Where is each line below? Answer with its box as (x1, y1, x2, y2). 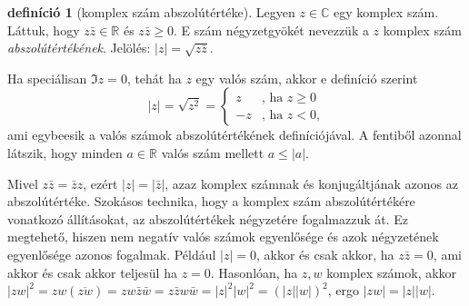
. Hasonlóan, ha (210, 262, 298, 281)
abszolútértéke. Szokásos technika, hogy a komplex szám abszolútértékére (7, 192, 415, 211)
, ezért (83, 173, 118, 192)
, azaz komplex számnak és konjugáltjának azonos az (165, 173, 458, 192)
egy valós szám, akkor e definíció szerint (195, 68, 418, 87)
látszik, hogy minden (7, 143, 123, 162)
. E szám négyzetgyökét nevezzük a (174, 20, 369, 39)
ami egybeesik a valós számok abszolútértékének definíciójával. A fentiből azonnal (7, 125, 462, 144)
